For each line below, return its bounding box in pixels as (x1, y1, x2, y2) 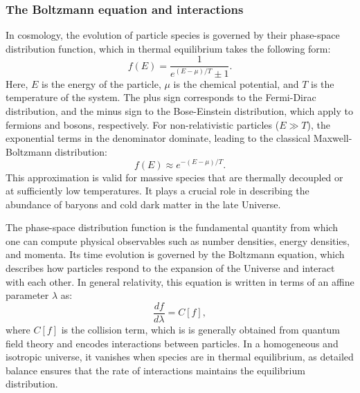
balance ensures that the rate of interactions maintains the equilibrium (6, 363, 305, 377)
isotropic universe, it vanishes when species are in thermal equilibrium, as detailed (6, 349, 354, 364)
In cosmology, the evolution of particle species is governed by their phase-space (6, 28, 340, 42)
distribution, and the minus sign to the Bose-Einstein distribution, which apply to (6, 104, 353, 118)
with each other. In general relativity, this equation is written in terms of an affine (6, 274, 354, 289)
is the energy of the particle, (41, 76, 161, 91)
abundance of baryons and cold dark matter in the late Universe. (6, 196, 281, 211)
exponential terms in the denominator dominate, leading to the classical (6, 131, 311, 145)
